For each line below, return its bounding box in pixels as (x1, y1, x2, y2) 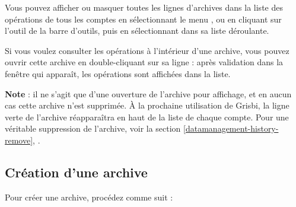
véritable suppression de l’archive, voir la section (5, 122, 181, 135)
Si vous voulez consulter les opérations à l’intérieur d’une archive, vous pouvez (5, 44, 289, 56)
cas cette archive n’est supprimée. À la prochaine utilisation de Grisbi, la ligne (5, 99, 289, 112)
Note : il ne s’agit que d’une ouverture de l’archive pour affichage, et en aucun (5, 87, 292, 100)
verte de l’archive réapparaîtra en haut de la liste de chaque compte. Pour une (5, 110, 289, 123)
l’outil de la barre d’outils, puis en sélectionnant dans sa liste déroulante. (5, 24, 269, 37)
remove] (5, 133, 33, 146)
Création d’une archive (5, 163, 148, 181)
